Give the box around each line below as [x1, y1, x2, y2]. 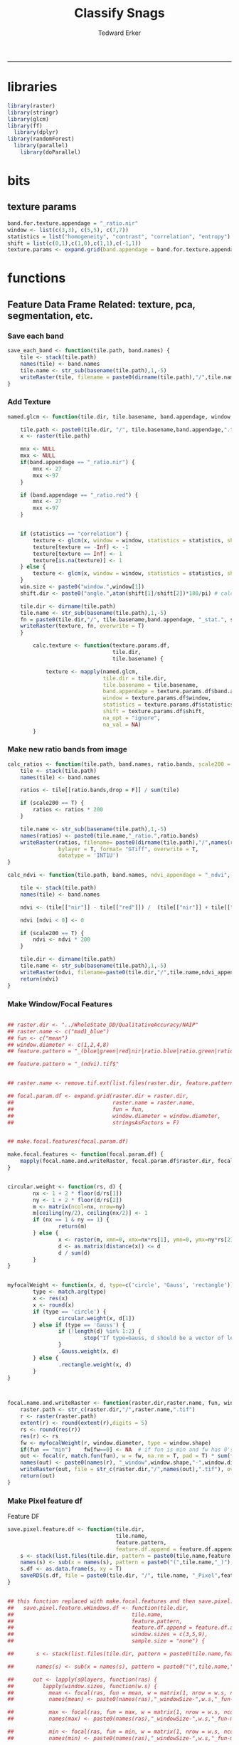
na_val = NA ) [102, 721, 142, 728]
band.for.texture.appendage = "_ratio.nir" [7, 219, 139, 227]
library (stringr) [7, 109, 59, 116]
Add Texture [7, 397, 51, 407]
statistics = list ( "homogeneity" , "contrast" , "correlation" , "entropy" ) [7, 233, 231, 240]
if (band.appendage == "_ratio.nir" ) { [20, 459, 135, 466]
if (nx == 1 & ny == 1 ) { [33, 1216, 110, 1223]
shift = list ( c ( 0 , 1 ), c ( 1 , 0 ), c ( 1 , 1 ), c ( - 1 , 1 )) [7, 240, 142, 247]
